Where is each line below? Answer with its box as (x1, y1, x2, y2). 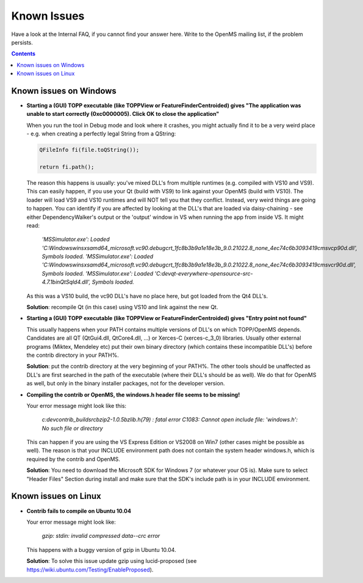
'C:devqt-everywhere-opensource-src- (154, 270, 253, 277)
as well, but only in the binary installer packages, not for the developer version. (26, 380, 225, 387)
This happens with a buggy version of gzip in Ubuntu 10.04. (26, 546, 176, 553)
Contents (11, 50, 36, 57)
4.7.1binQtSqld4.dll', (41, 278, 91, 286)
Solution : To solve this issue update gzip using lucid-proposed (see (26, 557, 197, 565)
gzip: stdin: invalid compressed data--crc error (41, 532, 160, 540)
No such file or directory (41, 424, 103, 432)
